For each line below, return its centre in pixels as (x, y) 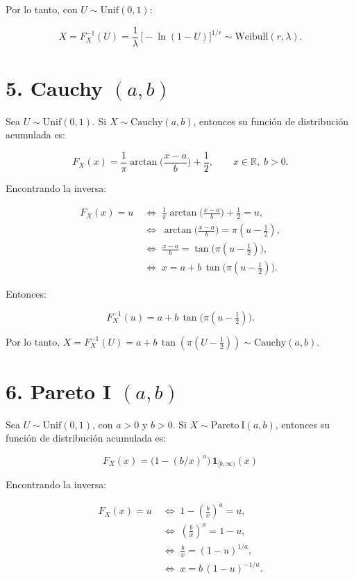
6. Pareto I (59, 390)
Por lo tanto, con (42, 9)
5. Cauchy (54, 87)
